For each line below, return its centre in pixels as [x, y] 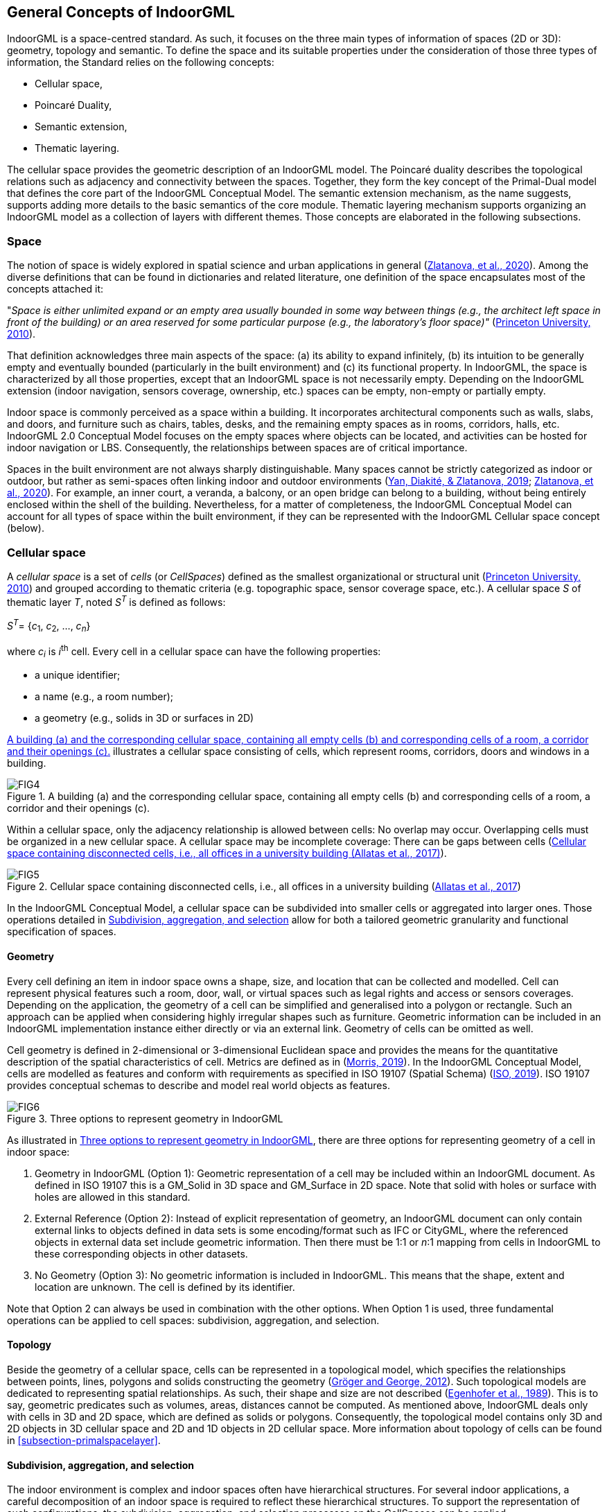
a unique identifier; [78, 675]
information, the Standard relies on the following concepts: [141, 62]
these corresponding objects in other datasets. [141, 1253]
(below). [26, 528]
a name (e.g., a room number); [104, 697]
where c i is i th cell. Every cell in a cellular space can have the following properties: [194, 652]
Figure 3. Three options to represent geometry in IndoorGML [145, 1118]
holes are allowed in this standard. [113, 1197]
